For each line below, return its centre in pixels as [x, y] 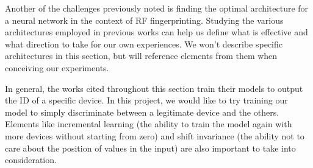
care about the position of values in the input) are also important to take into [150, 148]
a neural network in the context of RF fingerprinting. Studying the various [144, 20]
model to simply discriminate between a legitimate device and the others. [142, 112]
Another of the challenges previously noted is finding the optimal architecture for [157, 8]
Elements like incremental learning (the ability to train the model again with [149, 124]
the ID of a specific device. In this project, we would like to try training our [146, 100]
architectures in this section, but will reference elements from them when [141, 56]
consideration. [31, 160]
